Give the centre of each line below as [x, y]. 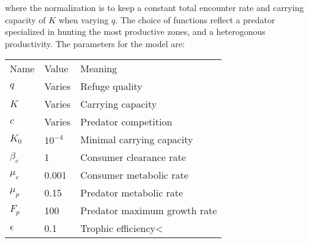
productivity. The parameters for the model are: [95, 43]
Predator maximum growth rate [149, 211]
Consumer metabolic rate [134, 175]
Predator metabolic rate [132, 193]
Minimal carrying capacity [137, 140]
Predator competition [126, 122]
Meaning [99, 69]
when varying [84, 19]
